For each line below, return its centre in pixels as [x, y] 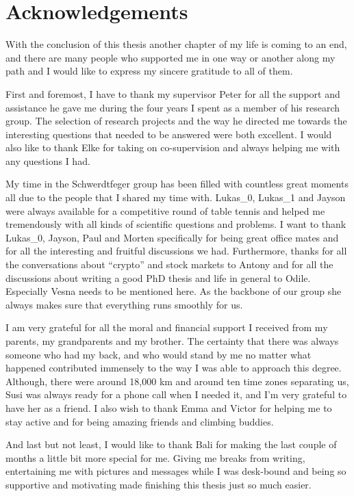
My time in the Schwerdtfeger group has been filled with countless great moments [177, 184]
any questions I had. [48, 160]
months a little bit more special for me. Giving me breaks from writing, [155, 457]
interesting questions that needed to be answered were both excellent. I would [169, 134]
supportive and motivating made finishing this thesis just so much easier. [159, 484]
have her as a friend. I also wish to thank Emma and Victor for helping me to [169, 407]
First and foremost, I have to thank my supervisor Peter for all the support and [173, 93]
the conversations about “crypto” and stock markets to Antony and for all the [169, 264]
